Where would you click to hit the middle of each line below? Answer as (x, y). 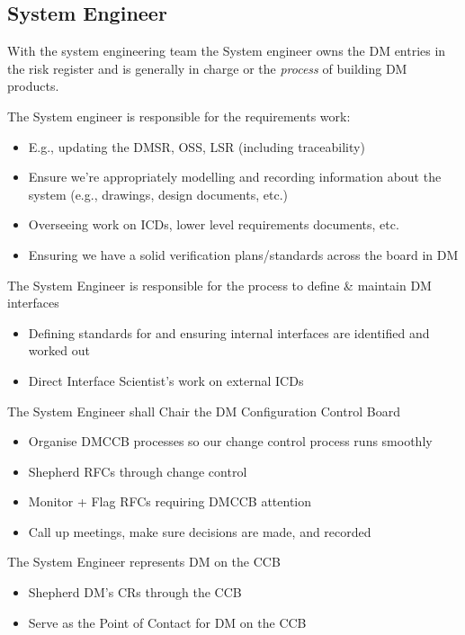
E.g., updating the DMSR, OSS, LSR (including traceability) (197, 146)
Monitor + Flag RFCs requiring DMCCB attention (170, 501)
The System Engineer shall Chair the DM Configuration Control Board (204, 411)
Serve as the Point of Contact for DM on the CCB (167, 622)
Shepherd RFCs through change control (138, 471)
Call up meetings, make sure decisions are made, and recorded (200, 531)
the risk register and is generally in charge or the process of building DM (207, 68)
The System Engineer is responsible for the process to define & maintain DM (219, 285)
